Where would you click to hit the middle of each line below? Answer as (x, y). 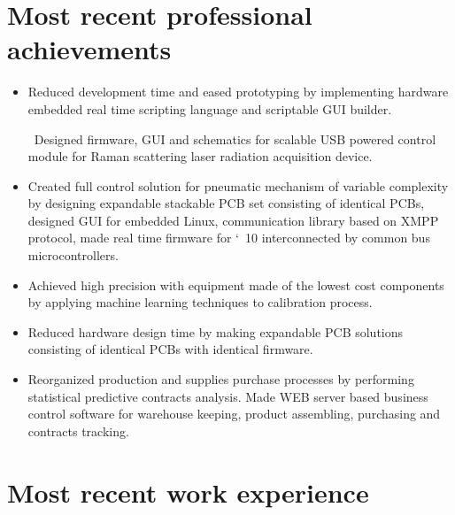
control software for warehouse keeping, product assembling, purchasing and (234, 414)
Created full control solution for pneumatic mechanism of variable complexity (238, 185)
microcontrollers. (73, 255)
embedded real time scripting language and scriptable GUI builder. (210, 108)
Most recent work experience (188, 492)
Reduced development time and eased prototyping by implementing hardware (238, 92)
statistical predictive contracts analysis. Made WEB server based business (228, 396)
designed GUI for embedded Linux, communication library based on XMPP (233, 220)
